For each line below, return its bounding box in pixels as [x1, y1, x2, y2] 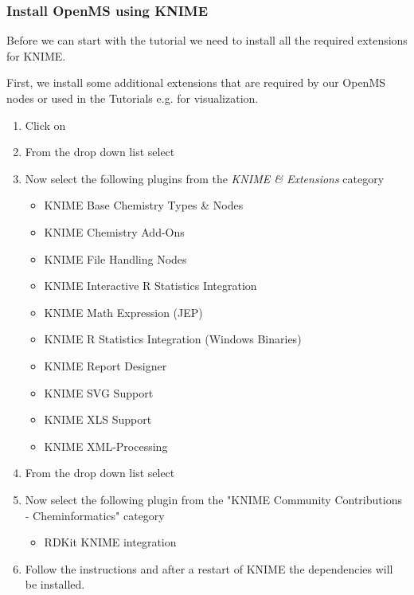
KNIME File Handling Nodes [44, 250, 187, 267]
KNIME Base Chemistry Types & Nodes [44, 197, 244, 213]
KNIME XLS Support [44, 411, 152, 428]
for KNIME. [6, 47, 66, 64]
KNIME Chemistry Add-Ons [44, 223, 185, 240]
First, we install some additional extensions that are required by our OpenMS [6, 74, 386, 91]
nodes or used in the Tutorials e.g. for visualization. [6, 90, 259, 106]
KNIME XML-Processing [44, 437, 168, 454]
